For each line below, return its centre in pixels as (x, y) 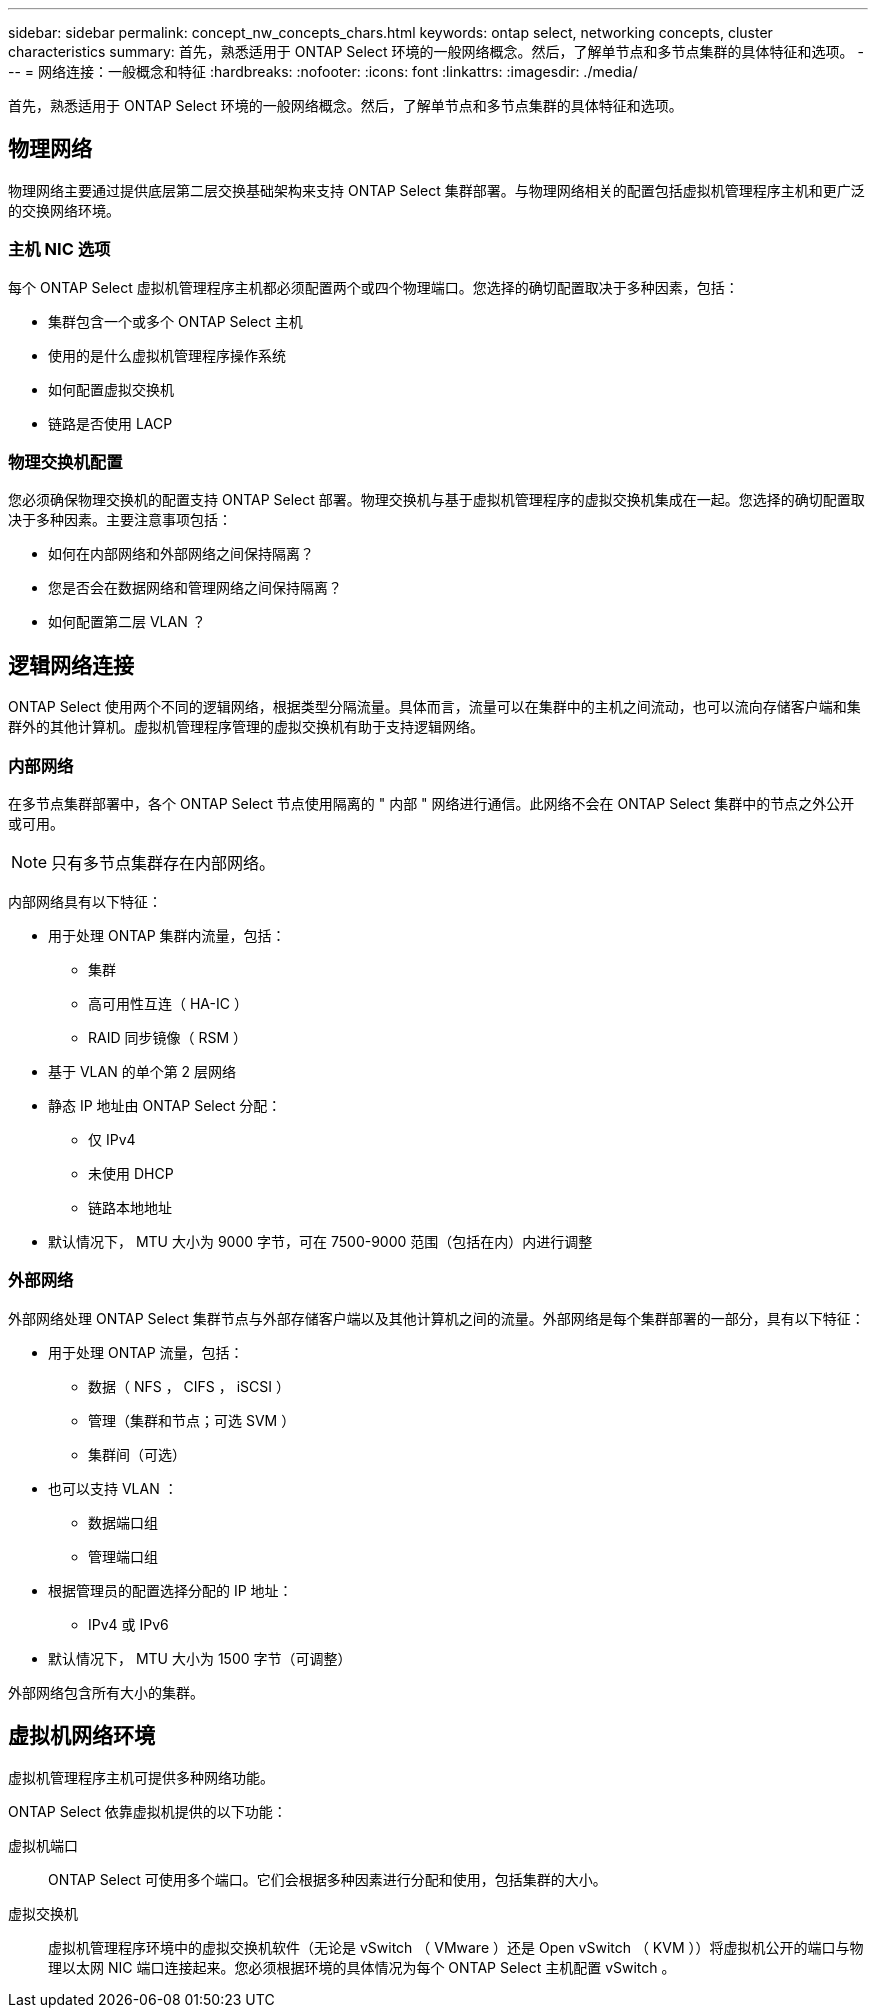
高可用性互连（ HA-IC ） (168, 1003)
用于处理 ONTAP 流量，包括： (146, 1352)
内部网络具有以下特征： (85, 901)
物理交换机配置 (65, 461)
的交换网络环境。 (64, 210)
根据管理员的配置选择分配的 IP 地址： (170, 1590)
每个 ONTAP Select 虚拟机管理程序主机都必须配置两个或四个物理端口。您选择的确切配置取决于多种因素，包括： (373, 287)
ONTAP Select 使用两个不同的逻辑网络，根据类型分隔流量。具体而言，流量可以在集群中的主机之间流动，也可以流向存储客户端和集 (434, 707)
